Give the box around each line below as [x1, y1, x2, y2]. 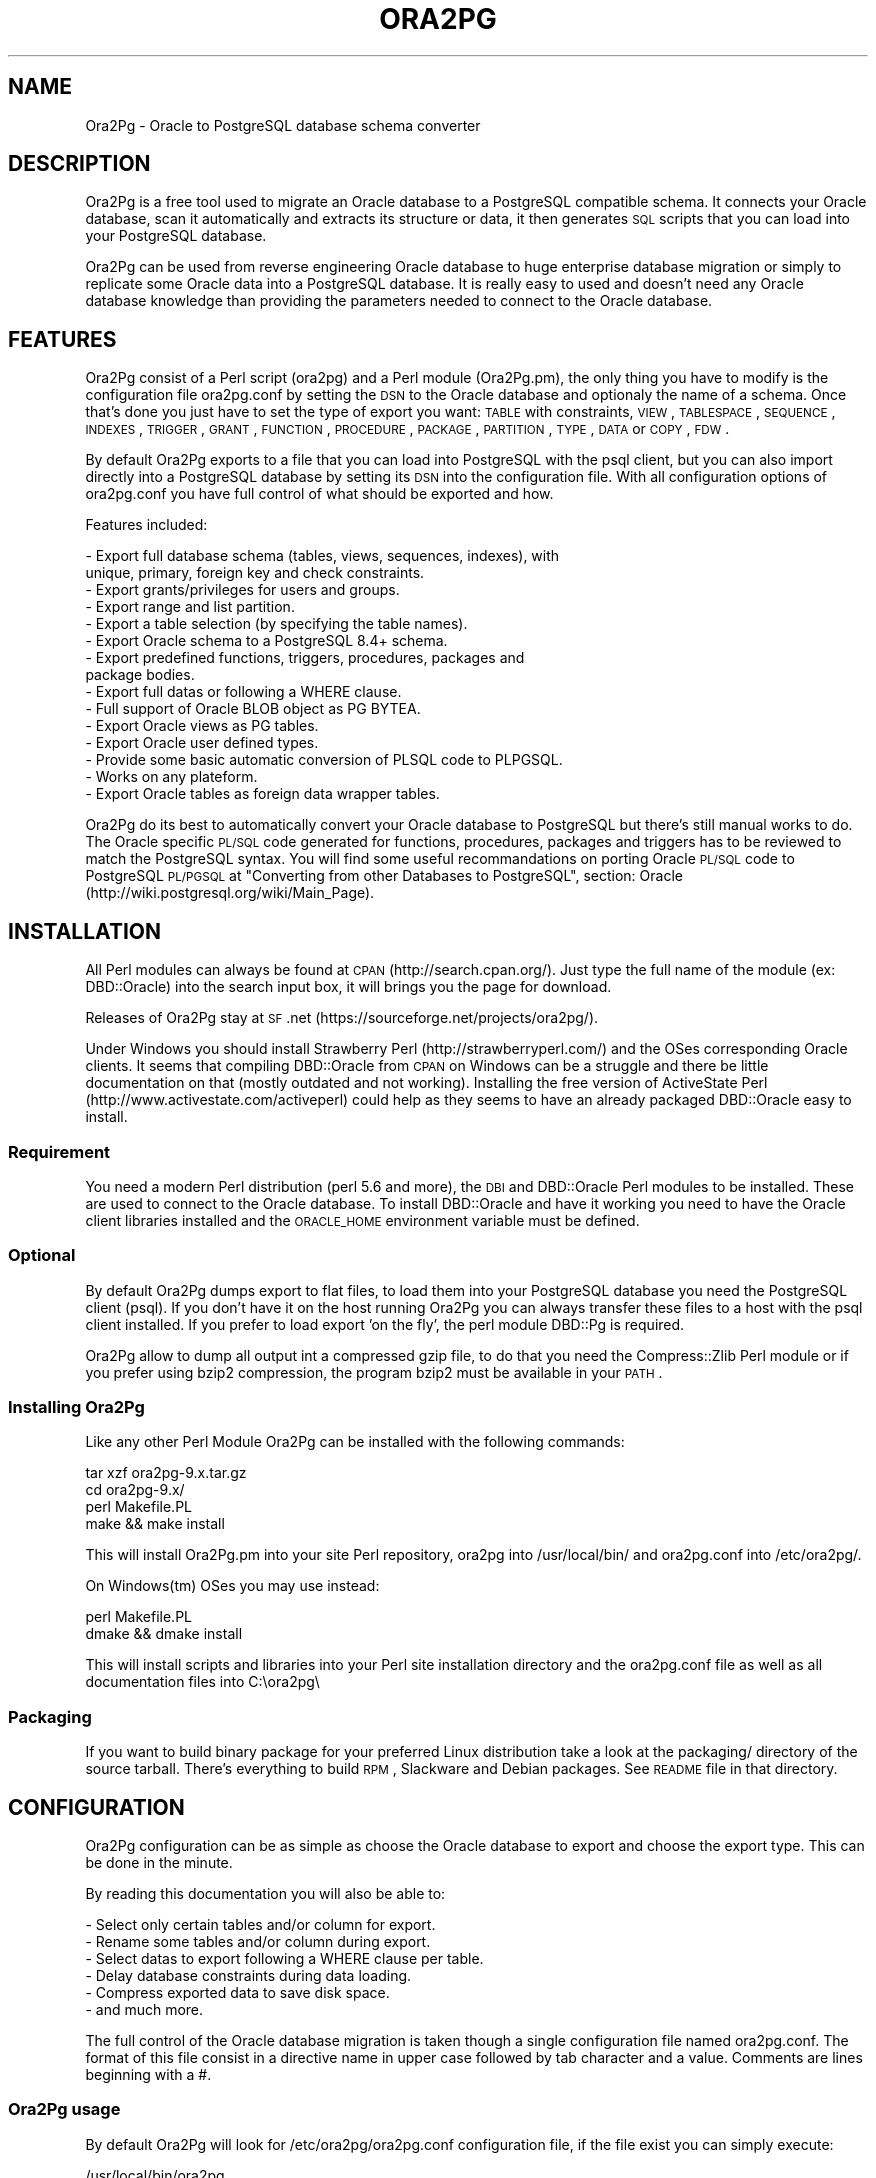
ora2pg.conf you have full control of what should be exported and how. [85, 485, 554, 503]
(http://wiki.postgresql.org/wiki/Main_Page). [85, 884, 375, 902]
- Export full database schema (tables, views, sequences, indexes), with [85, 547, 560, 565]
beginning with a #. [85, 2065, 212, 2083]
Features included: [85, 516, 208, 534]
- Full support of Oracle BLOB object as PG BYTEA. [85, 700, 421, 718]
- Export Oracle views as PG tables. [85, 717, 319, 735]
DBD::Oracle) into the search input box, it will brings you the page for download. [85, 978, 612, 996]
